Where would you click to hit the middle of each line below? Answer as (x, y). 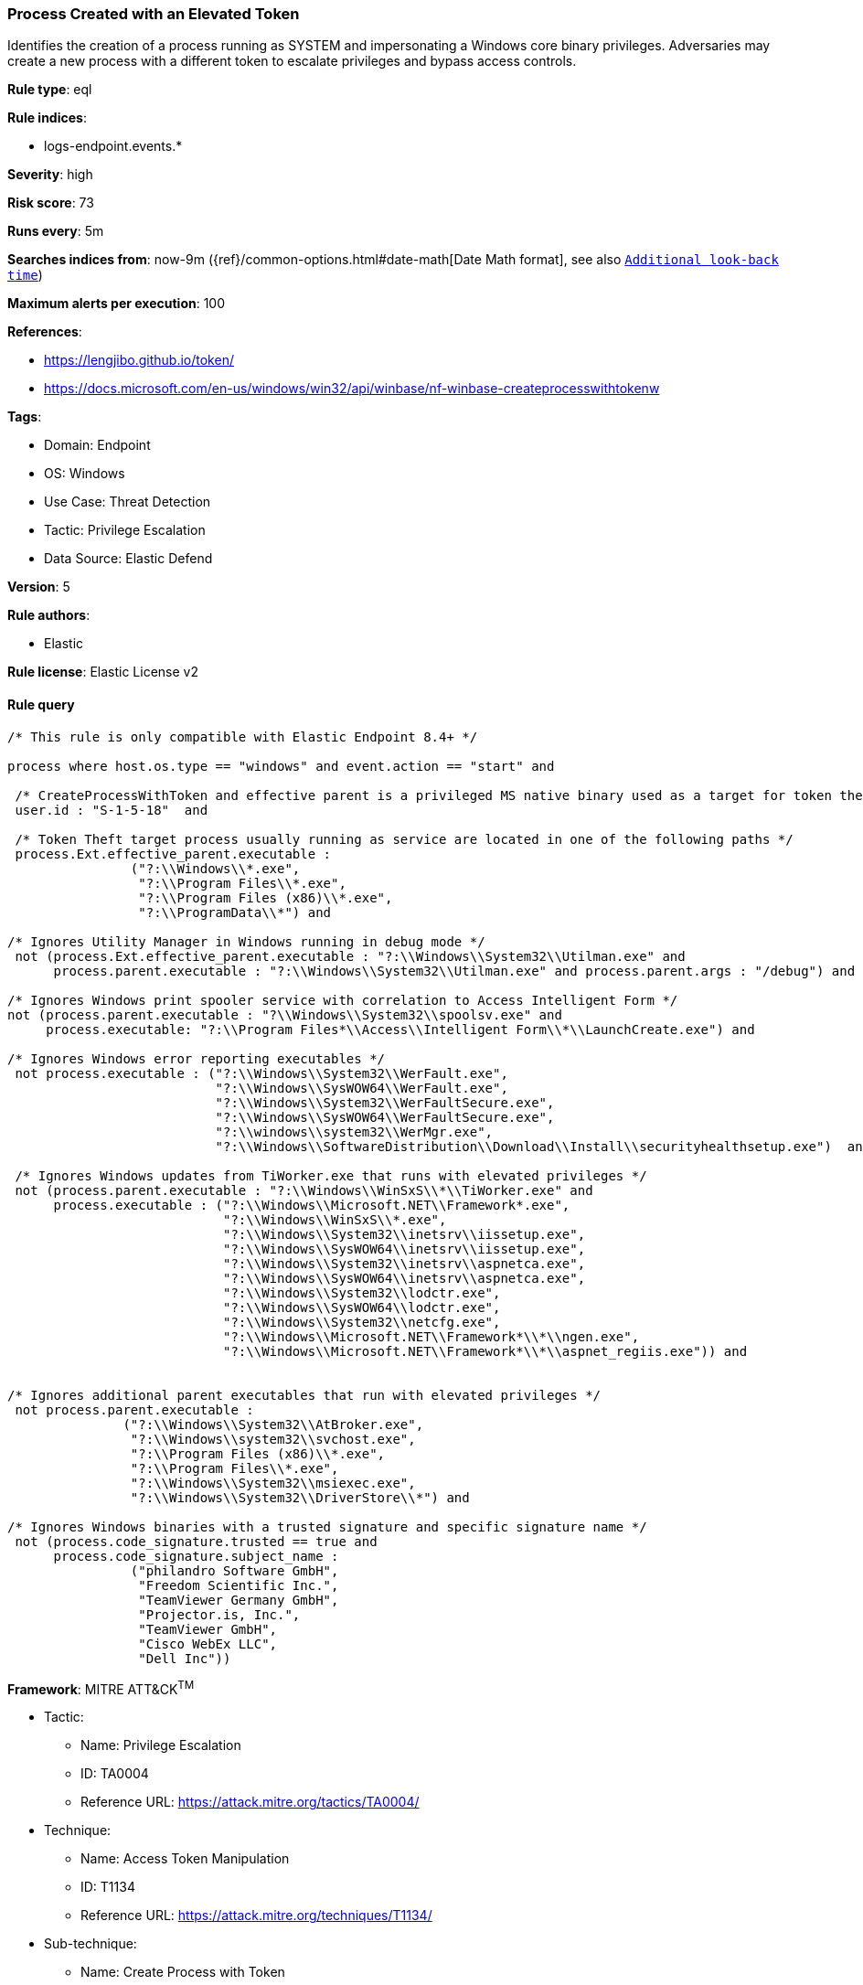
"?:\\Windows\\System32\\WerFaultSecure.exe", (385, 1102)
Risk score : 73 (51, 203)
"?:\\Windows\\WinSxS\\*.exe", (335, 1219)
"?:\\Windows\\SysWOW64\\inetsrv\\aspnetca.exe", (405, 1278)
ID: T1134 (108, 1887)
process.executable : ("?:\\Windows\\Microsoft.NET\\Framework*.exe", (312, 1205)
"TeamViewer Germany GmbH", (239, 1600)
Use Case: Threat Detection (128, 502)
